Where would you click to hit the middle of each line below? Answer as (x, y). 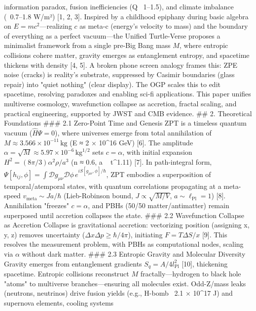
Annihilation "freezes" (37, 205)
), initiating (145, 234)
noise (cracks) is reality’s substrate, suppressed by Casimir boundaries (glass (119, 74)
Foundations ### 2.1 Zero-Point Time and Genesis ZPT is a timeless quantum (125, 123)
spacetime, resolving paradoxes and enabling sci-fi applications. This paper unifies (128, 94)
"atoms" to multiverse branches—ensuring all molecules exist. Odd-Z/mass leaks (125, 283)
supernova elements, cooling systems (59, 302)
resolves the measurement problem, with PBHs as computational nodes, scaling (124, 244)
